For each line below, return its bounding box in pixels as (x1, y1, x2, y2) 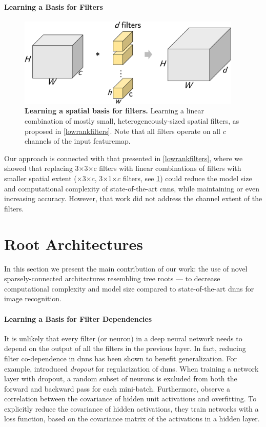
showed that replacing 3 (4, 163, 79, 173)
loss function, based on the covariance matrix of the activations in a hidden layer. (4, 413, 260, 424)
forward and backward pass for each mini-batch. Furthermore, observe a (4, 383, 230, 394)
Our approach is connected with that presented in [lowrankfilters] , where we (4, 152, 243, 163)
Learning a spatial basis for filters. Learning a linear (25, 105, 204, 116)
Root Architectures (4, 233, 144, 254)
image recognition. (4, 293, 62, 304)
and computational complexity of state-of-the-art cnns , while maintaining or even (4, 183, 260, 193)
